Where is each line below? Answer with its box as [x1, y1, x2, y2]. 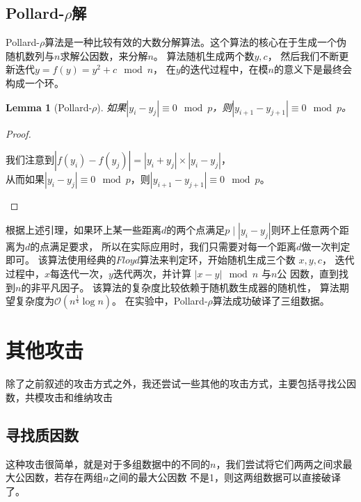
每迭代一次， [50, 266, 109, 280]
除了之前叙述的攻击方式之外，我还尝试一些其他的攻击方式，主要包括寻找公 [6, 376, 346, 391]
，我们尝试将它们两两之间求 [216, 456, 343, 471]
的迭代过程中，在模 [180, 62, 268, 76]
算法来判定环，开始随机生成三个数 [139, 252, 296, 267]
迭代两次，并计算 [113, 266, 191, 280]
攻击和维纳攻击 [44, 389, 113, 404]
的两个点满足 [166, 222, 225, 236]
